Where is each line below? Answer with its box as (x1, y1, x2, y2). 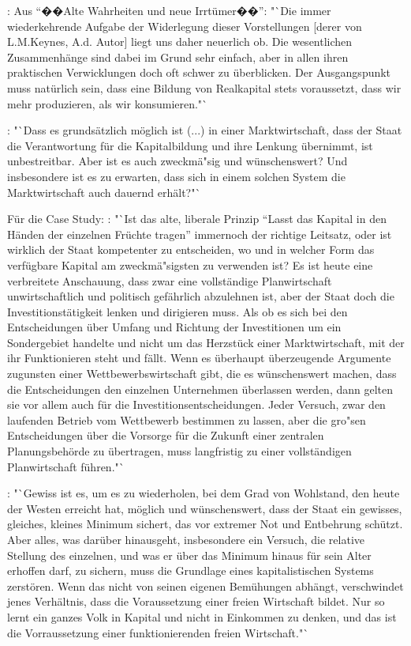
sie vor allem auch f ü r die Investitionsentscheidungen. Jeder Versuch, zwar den (7, 396, 386, 413)
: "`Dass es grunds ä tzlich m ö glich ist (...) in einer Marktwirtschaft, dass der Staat (7, 122, 402, 138)
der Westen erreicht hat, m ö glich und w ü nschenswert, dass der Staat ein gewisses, (7, 500, 402, 516)
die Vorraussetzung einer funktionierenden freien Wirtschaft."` (7, 624, 309, 640)
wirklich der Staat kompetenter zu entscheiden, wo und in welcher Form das (7, 241, 375, 258)
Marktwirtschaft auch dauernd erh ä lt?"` (7, 183, 201, 200)
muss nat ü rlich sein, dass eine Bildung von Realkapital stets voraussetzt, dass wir (7, 79, 402, 96)
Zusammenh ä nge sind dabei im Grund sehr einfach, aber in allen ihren (7, 48, 349, 65)
